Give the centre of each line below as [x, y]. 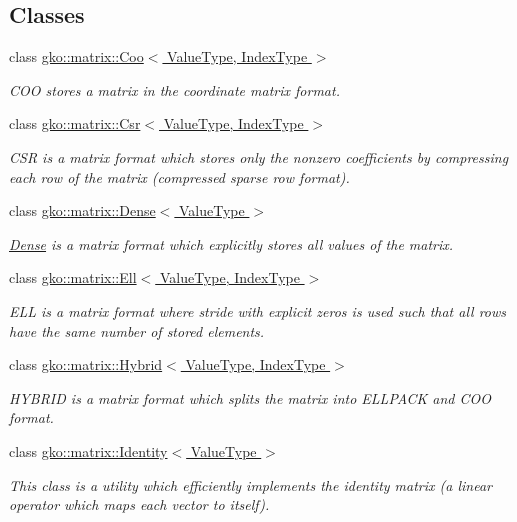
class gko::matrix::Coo [76, 56]
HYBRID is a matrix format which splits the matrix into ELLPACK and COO [250, 397]
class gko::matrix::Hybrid [86, 364]
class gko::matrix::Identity [88, 450]
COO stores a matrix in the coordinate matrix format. [174, 89]
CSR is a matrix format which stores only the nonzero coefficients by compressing [259, 156]
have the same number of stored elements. [137, 330]
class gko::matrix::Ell [73, 277]
